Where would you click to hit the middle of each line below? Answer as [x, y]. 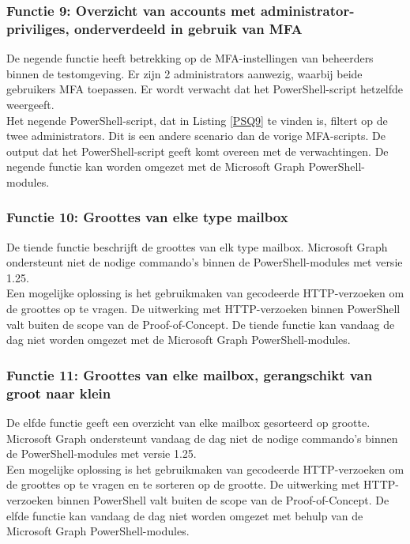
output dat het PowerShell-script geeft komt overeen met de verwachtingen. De [197, 151]
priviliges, [38, 28]
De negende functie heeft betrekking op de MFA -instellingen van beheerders [190, 58]
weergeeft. [30, 104]
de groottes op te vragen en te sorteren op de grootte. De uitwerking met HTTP [201, 484]
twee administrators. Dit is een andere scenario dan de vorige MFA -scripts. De [196, 136]
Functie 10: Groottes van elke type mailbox [147, 217]
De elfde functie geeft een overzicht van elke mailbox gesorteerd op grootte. [188, 422]
